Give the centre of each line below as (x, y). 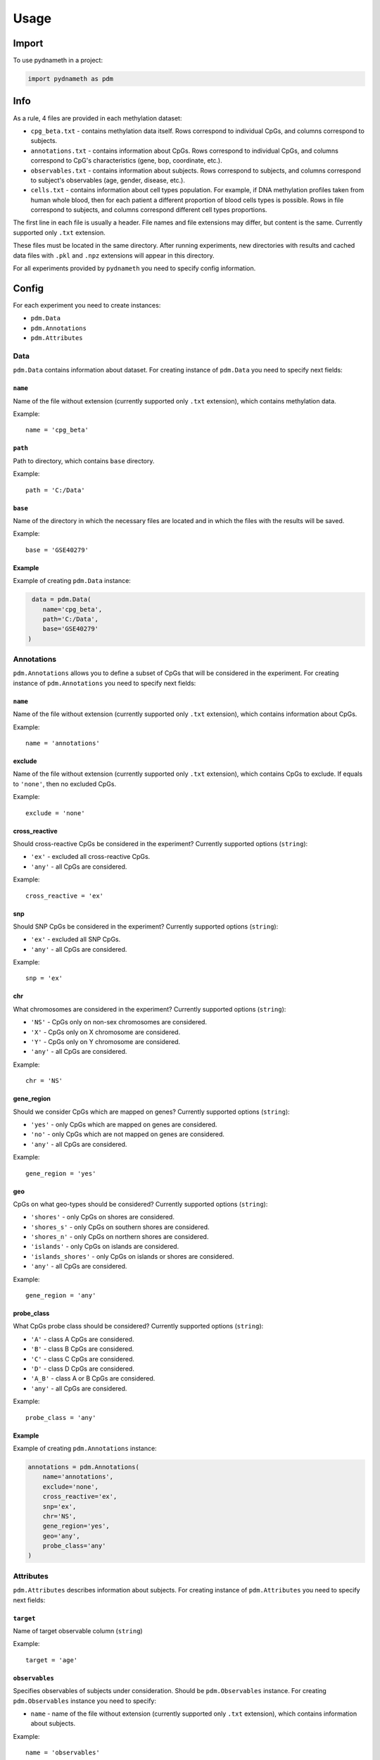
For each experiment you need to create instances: (87, 305)
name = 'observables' (63, 1753)
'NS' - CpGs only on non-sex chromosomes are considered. (119, 1022)
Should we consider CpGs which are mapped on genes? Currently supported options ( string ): (151, 1112)
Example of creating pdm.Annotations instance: (85, 1448)
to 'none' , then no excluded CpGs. (64, 784)
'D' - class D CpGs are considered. (83, 1369)
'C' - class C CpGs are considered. (83, 1359)
